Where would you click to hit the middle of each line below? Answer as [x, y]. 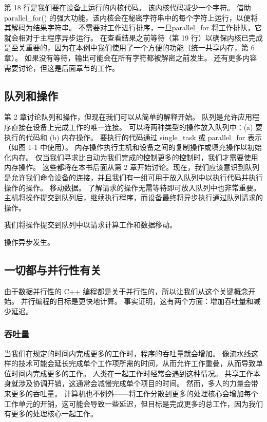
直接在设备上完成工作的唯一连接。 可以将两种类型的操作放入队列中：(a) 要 [137, 127]
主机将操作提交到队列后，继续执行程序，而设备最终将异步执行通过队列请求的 [133, 197]
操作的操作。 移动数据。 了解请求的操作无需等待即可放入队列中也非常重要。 [132, 187]
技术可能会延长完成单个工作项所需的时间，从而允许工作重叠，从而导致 [137, 363]
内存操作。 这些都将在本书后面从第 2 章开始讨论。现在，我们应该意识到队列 [132, 167]
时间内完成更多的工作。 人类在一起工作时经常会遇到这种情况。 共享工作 [132, 373]
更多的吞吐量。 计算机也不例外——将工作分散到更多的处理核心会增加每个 [135, 394]
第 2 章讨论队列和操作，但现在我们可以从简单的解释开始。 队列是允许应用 [128, 117]
